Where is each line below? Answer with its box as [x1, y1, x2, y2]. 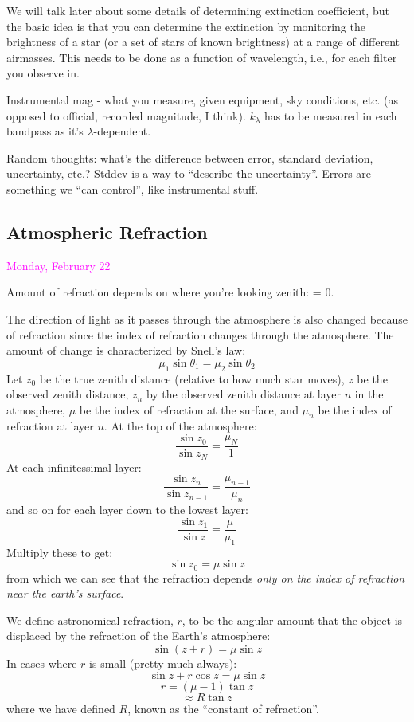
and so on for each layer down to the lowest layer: [6, 501, 248, 518]
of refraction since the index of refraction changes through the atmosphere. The [6, 326, 394, 343]
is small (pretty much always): [89, 654, 237, 671]
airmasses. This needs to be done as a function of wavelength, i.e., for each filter [6, 49, 397, 65]
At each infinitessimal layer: [6, 458, 142, 475]
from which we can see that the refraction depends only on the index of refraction [6, 569, 405, 586]
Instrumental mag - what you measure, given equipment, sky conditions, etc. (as [6, 91, 398, 108]
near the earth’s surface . [6, 585, 124, 602]
